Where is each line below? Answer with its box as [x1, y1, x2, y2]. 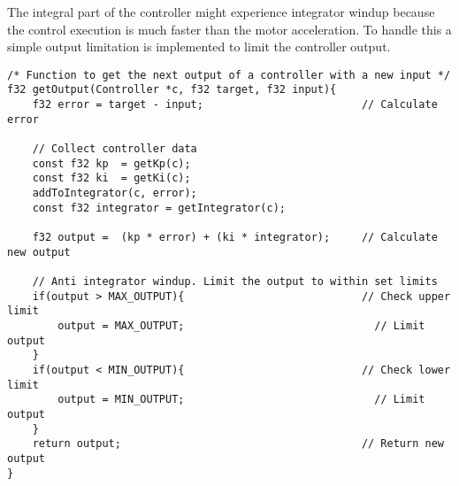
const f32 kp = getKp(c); [32, 157, 191, 170]
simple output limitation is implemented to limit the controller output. [7, 37, 391, 56]
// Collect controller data [32, 143, 197, 156]
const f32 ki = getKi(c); [32, 172, 191, 185]
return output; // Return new [32, 437, 444, 451]
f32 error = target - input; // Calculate [32, 98, 438, 112]
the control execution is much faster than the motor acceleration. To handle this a [7, 19, 452, 38]
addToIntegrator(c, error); [32, 187, 197, 200]
